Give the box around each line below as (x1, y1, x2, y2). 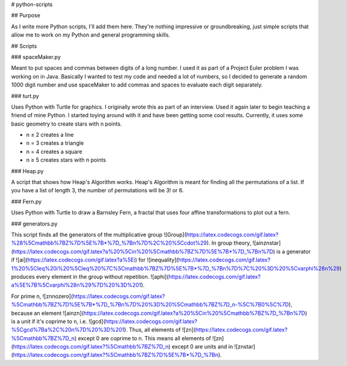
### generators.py (11, 220, 58, 227)
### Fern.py (11, 198, 42, 205)
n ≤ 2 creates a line (26, 131, 75, 138)
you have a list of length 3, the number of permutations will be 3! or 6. (11, 187, 184, 194)
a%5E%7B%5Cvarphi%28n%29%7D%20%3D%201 (11, 281, 141, 288)
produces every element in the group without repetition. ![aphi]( (11, 273, 169, 280)
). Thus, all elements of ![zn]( (124, 326, 195, 334)
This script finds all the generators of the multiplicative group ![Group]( (11, 231, 186, 238)
